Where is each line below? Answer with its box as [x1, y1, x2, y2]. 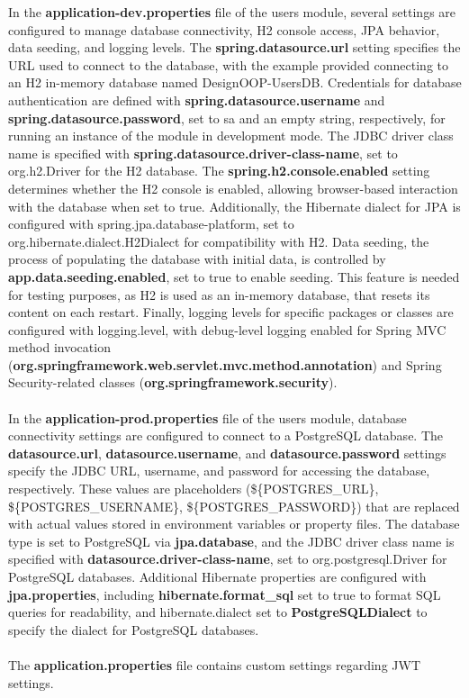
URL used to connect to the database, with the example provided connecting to [8, 55, 449, 74]
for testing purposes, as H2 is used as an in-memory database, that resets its [8, 285, 430, 304]
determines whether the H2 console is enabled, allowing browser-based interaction [8, 178, 458, 197]
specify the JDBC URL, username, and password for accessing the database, [8, 461, 430, 480]
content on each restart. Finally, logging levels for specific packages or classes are [8, 303, 454, 322]
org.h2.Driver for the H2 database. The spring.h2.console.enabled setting [8, 161, 430, 180]
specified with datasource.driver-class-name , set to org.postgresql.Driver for [8, 549, 447, 568]
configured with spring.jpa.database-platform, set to [8, 214, 294, 233]
